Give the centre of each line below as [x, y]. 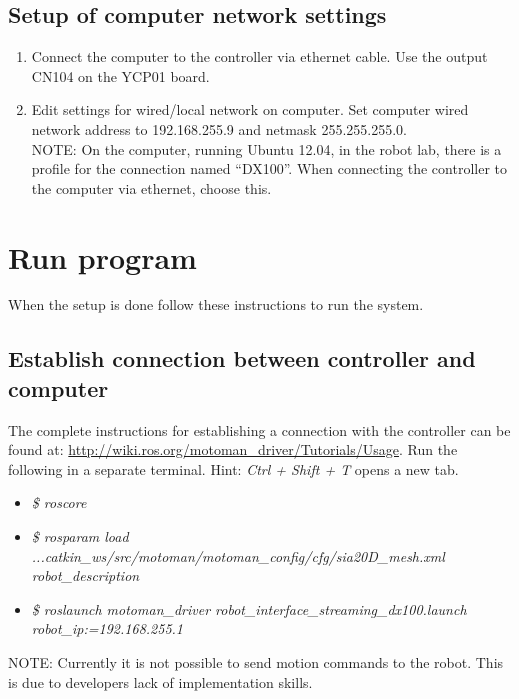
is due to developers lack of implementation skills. [160, 681]
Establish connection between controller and [242, 358]
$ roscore [59, 502]
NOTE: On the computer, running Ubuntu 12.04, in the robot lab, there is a [266, 148]
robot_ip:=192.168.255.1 [107, 628]
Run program [102, 256]
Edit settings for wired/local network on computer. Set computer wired [250, 109]
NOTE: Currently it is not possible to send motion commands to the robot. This [256, 662]
